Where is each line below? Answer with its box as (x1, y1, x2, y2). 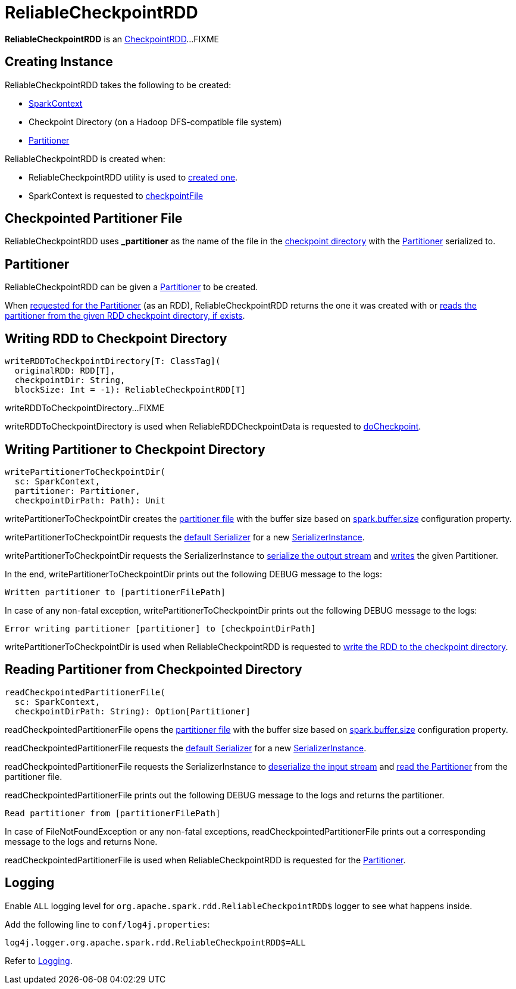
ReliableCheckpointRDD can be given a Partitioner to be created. (5, 282, 258, 293)
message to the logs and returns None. (5, 836, 158, 847)
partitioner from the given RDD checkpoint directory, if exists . (5, 310, 245, 321)
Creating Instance (5, 54, 113, 70)
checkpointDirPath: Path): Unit (14, 495, 165, 505)
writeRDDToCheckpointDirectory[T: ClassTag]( (5, 356, 221, 366)
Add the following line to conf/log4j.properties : (5, 919, 210, 929)
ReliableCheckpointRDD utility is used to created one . (29, 172, 238, 182)
